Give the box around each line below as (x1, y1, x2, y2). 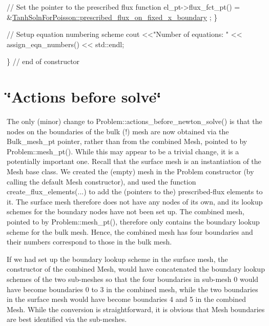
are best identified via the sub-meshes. (7, 314, 127, 324)
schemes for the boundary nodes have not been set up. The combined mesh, (7, 206, 244, 217)
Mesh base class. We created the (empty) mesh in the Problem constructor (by (7, 166, 254, 177)
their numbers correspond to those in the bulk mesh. (7, 236, 172, 247)
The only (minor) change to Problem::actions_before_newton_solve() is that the (7, 116, 262, 127)
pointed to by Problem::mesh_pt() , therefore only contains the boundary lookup (7, 216, 260, 227)
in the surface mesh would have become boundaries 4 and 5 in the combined (7, 294, 246, 304)
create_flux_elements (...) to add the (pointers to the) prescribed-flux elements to (7, 186, 263, 197)
